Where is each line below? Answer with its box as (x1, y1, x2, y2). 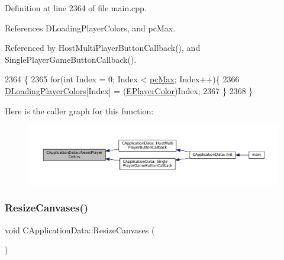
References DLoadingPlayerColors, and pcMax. (5, 21, 176, 34)
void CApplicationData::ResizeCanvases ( (5, 223, 155, 236)
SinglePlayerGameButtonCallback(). (5, 53, 137, 65)
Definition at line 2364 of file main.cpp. (5, 2, 147, 14)
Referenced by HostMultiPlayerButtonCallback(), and (5, 41, 201, 54)
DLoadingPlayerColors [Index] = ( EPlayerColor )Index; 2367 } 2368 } (5, 84, 253, 97)
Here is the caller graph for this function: (5, 104, 154, 117)
